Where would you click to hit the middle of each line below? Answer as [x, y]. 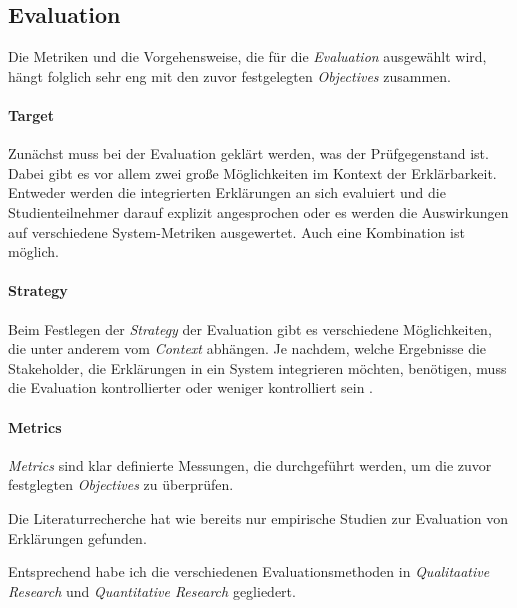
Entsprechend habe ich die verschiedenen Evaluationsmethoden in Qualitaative [249, 571]
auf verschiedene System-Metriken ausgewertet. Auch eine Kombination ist [236, 231]
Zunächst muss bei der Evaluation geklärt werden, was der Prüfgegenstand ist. [248, 153]
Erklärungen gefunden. [77, 537]
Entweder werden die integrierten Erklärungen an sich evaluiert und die [227, 192]
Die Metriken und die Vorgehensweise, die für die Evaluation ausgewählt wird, [247, 56]
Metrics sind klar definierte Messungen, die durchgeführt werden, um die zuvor [250, 464]
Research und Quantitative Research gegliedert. [152, 590]
